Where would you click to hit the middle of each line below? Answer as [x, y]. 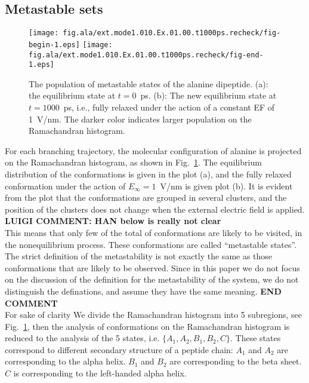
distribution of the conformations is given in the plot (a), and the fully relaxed [148, 174]
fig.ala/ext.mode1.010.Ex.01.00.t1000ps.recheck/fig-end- [146, 55]
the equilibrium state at [72, 95]
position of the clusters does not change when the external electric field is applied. [155, 209]
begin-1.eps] [54, 45]
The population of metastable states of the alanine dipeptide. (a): [149, 83]
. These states [255, 338]
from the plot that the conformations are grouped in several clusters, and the [146, 197]
